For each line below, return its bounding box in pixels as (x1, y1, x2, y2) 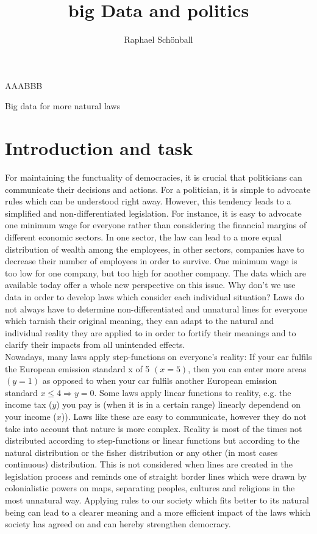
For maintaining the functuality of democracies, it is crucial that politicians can (5, 171, 302, 184)
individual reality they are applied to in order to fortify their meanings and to (5, 326, 296, 339)
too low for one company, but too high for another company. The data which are (5, 266, 307, 279)
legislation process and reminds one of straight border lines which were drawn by (5, 469, 307, 482)
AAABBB (5, 79, 43, 92)
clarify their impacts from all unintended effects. (5, 338, 185, 351)
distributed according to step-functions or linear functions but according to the (5, 434, 300, 447)
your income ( (5, 410, 57, 422)
